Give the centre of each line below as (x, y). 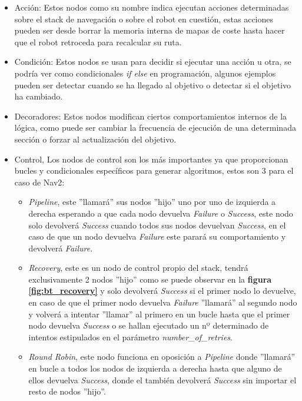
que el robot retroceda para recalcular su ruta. (98, 42)
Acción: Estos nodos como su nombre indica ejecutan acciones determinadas (152, 7)
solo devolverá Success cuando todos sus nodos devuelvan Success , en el (157, 225)
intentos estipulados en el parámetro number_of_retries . (130, 337)
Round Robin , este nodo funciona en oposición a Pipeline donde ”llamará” (162, 357)
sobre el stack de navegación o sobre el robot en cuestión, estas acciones (144, 19)
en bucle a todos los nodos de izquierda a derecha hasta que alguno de (155, 368)
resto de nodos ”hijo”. (67, 391)
